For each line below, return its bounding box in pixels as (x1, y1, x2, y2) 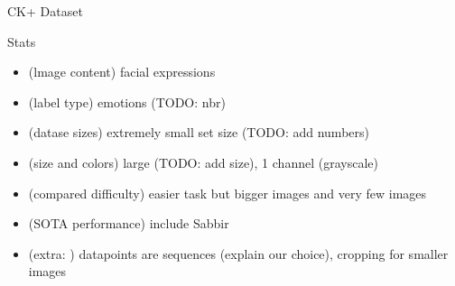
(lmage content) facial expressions (28, 62, 216, 81)
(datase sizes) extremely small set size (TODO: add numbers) (28, 123, 369, 142)
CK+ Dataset (7, 2, 83, 20)
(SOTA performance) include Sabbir (28, 214, 229, 233)
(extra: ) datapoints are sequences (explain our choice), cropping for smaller (28, 244, 449, 263)
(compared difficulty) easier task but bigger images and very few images (28, 183, 427, 202)
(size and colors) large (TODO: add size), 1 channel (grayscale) (28, 152, 378, 171)
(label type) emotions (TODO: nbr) (28, 92, 226, 111)
